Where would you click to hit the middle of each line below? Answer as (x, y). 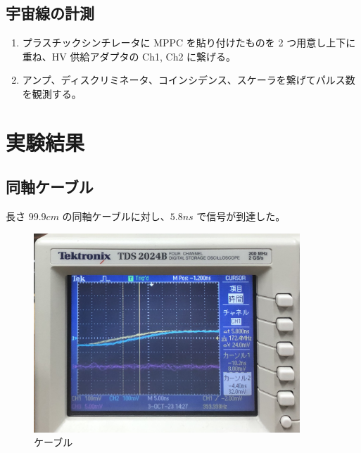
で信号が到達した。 (241, 216)
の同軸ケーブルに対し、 (116, 216)
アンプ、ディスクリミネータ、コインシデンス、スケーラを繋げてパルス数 (189, 80)
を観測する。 (52, 93)
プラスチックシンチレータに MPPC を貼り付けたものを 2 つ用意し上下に (189, 43)
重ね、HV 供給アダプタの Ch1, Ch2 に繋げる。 (129, 56)
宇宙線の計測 (50, 13)
